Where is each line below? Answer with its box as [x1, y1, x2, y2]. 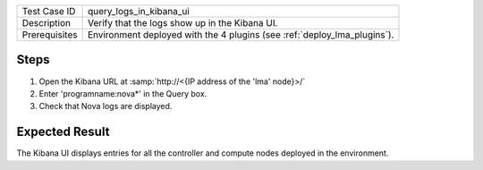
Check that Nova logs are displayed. [38, 101, 173, 112]
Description [21, 17, 72, 29]
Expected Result [16, 124, 110, 140]
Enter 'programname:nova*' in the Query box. [38, 88, 208, 98]
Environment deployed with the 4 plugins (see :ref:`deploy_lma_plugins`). [87, 29, 394, 40]
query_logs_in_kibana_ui [87, 5, 190, 17]
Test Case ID [21, 5, 76, 17]
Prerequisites [21, 29, 78, 40]
